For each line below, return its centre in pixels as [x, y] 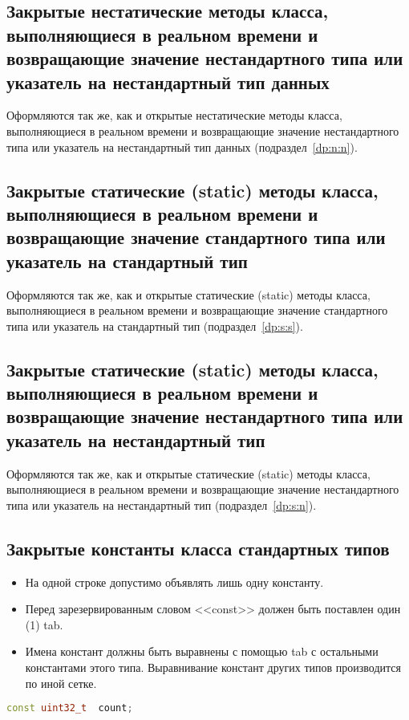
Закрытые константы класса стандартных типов [198, 548]
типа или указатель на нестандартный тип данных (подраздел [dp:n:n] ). [182, 146]
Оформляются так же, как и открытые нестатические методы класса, [174, 115]
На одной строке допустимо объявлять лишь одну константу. [174, 582]
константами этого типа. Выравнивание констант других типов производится [213, 667]
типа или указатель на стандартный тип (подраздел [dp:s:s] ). [155, 325]
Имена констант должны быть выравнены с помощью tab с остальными [202, 651]
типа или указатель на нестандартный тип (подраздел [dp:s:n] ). [162, 504]
